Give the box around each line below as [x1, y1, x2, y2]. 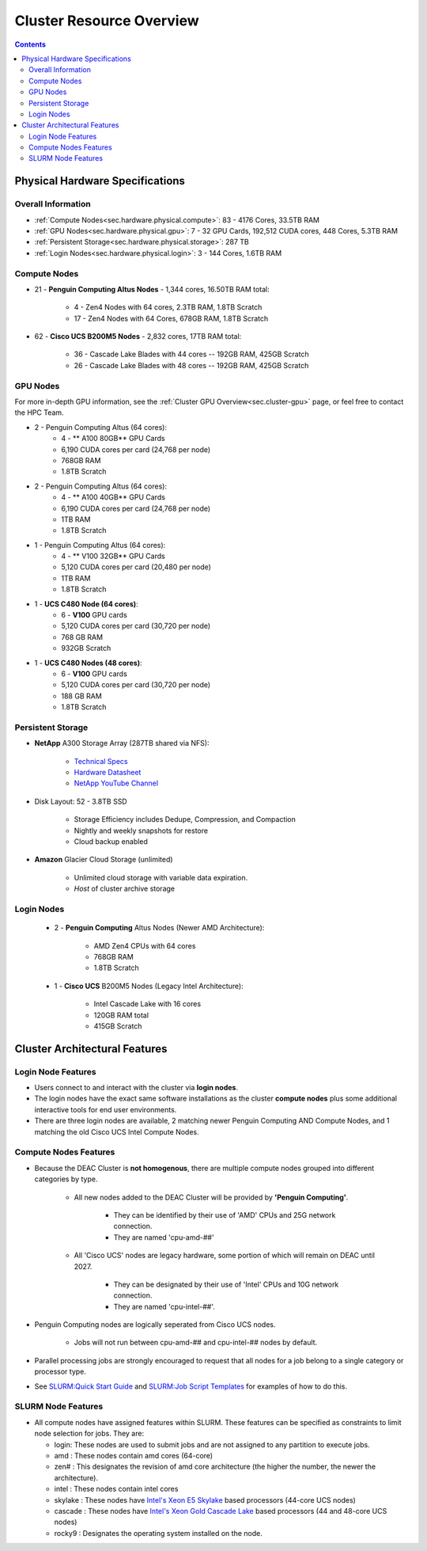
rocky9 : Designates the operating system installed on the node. [54, 1528, 263, 1538]
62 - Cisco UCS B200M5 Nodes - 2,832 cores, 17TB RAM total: [34, 332, 242, 341]
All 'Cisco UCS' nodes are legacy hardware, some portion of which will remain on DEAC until [74, 1251, 376, 1260]
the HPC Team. [14, 408, 64, 417]
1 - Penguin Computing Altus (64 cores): [34, 540, 166, 549]
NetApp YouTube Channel [74, 778, 158, 788]
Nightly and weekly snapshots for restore [74, 826, 209, 835]
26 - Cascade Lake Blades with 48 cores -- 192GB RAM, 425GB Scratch [74, 360, 309, 370]
